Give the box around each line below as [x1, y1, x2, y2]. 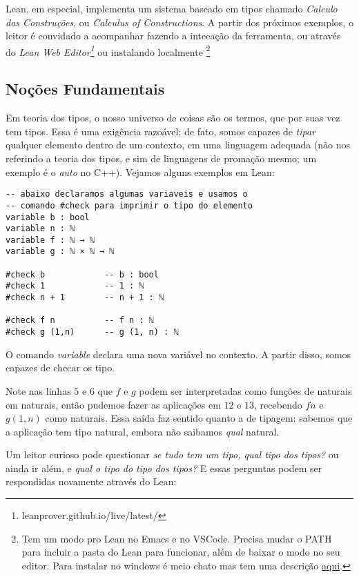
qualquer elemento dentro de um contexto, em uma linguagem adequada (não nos [6, 137, 351, 152]
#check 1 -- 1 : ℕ [6, 281, 144, 291]
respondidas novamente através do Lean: [6, 474, 177, 489]
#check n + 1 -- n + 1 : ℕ [6, 293, 164, 303]
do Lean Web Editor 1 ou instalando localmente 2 [6, 42, 211, 59]
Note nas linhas [6, 383, 71, 398]
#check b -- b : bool [6, 269, 159, 280]
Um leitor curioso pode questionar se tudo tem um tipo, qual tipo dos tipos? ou [6, 447, 339, 462]
